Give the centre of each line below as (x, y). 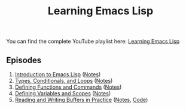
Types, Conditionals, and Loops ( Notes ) (64, 81)
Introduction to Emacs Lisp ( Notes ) (58, 74)
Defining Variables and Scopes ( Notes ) (63, 93)
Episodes (24, 60)
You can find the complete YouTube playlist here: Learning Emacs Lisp (93, 41)
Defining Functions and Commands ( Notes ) (68, 87)
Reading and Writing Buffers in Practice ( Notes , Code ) (81, 100)
